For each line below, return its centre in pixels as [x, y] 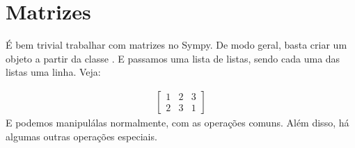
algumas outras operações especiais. [81, 136]
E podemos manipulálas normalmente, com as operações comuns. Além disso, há [177, 122]
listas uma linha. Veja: [53, 72]
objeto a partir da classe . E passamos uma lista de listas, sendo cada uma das [173, 58]
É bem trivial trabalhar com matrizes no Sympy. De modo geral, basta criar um [176, 45]
